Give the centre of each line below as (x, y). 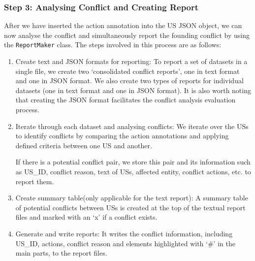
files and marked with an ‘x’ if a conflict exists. (86, 217)
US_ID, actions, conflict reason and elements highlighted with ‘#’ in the (125, 243)
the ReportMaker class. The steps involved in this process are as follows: (113, 45)
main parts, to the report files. (61, 253)
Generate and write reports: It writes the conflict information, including (124, 233)
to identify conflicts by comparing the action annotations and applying (122, 136)
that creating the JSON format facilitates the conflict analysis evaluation (126, 100)
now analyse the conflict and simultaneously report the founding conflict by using (127, 35)
